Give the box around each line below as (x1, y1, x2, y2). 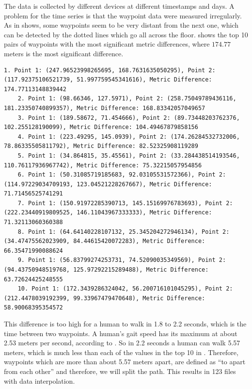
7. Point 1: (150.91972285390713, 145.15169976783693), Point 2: (17, 199, 233, 207)
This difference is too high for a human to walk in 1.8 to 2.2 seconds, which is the (4, 319, 247, 328)
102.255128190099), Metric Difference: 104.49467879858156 (4, 124, 198, 131)
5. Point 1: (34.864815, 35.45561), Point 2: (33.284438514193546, (17, 152, 240, 159)
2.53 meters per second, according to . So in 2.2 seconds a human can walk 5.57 (4, 338, 240, 348)
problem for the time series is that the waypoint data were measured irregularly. (4, 10, 242, 20)
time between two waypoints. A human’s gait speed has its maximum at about (4, 328, 237, 338)
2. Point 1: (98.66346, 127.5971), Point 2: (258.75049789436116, (17, 95, 236, 102)
